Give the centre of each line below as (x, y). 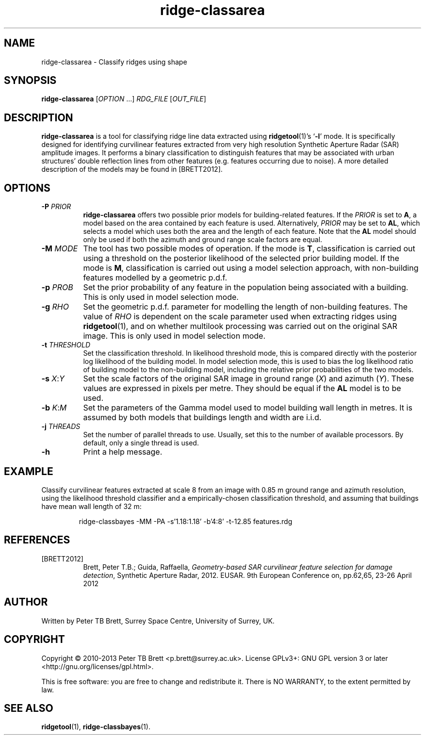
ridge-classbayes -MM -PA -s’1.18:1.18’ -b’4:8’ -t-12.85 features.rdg (186, 521)
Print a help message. (123, 452)
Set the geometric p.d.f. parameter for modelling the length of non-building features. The (245, 307)
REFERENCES (37, 540)
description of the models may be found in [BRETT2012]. (132, 169)
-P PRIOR (56, 207)
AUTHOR (26, 602)
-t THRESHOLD (66, 345)
